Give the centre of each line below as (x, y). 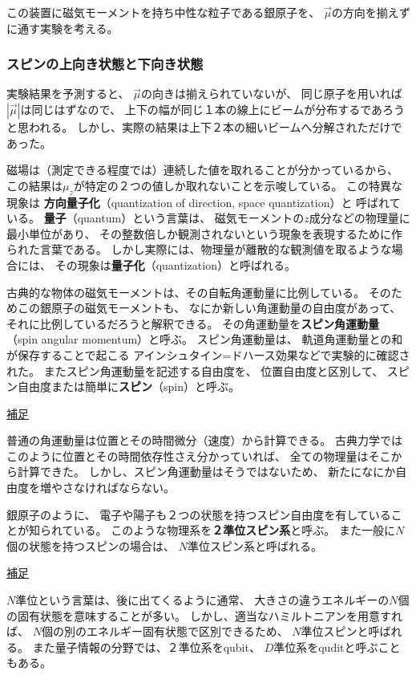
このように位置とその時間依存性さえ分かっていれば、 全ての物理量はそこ (199, 455)
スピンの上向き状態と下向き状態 (105, 64)
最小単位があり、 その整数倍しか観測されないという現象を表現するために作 (205, 233)
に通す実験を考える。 (63, 28)
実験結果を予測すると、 (68, 94)
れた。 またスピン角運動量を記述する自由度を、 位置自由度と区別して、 (195, 370)
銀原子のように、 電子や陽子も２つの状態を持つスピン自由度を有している (199, 514)
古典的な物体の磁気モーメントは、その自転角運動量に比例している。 (186, 292)
